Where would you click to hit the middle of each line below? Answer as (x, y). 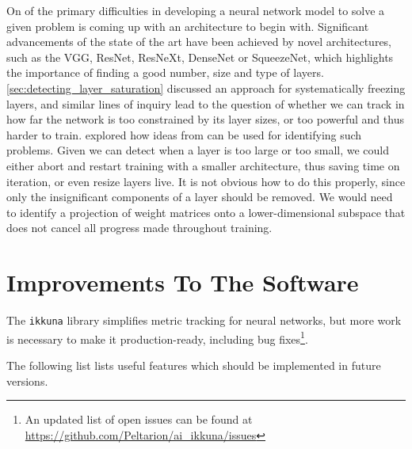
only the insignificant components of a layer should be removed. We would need (200, 197)
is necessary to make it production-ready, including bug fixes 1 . (157, 337)
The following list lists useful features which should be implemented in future (194, 365)
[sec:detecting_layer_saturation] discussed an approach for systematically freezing (206, 88)
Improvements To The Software (183, 282)
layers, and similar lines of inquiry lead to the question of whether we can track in (206, 103)
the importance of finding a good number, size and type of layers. (165, 72)
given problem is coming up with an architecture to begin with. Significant (188, 26)
